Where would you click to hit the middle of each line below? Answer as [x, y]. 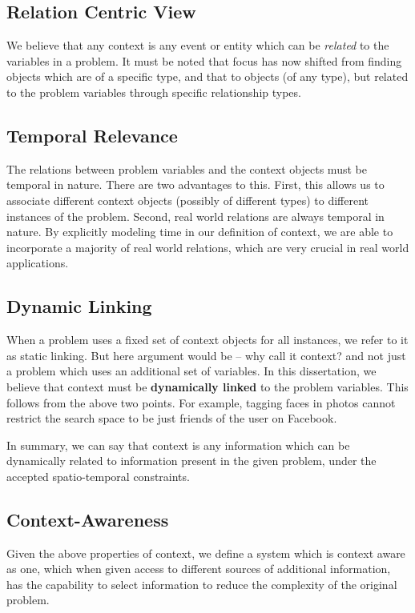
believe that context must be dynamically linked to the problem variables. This [207, 386]
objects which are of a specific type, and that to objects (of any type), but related [207, 76]
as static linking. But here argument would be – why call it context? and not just [206, 355]
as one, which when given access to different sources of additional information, [199, 569]
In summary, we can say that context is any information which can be [178, 445]
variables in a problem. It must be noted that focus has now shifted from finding [204, 60]
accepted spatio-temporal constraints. [98, 476]
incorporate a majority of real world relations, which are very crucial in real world [208, 247]
